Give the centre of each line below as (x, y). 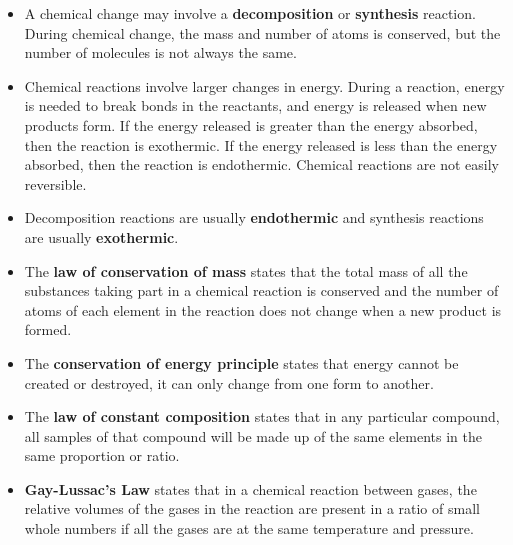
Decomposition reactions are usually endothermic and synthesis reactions (254, 217)
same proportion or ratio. (102, 455)
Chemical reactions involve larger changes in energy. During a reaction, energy (264, 85)
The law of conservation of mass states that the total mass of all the (246, 270)
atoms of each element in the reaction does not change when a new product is (263, 309)
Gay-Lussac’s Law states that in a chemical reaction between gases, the (250, 488)
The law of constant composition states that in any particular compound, (262, 416)
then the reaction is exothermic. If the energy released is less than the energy (261, 144)
